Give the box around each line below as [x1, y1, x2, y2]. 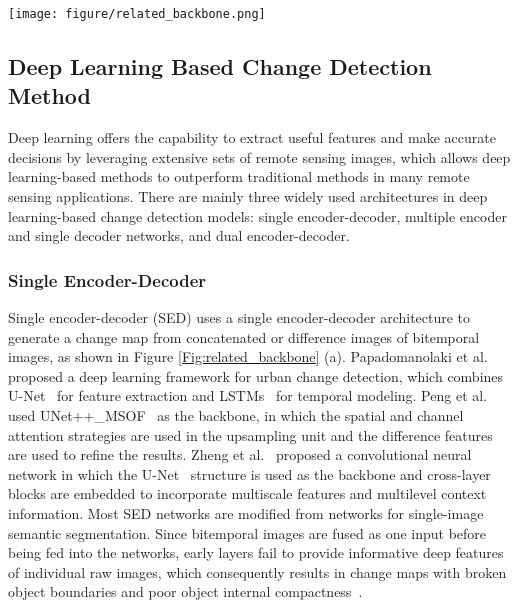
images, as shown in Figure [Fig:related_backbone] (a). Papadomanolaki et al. [8, 346, 488, 367]
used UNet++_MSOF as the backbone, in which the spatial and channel [8, 405, 464, 425]
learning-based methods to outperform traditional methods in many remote [8, 166, 470, 187]
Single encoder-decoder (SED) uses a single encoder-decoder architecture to [8, 307, 471, 328]
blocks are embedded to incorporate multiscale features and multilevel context [8, 483, 487, 504]
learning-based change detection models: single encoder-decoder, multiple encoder [8, 205, 507, 226]
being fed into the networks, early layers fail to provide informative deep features [8, 542, 504, 563]
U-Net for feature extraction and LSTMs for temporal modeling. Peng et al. [8, 385, 488, 406]
